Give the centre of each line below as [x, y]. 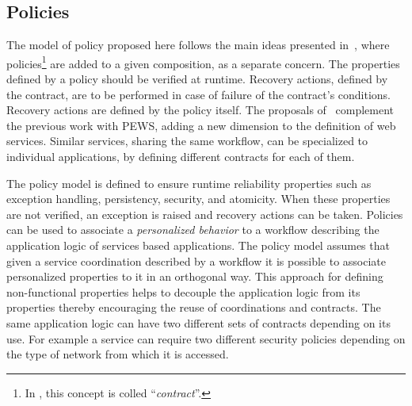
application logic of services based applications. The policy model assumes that [198, 245]
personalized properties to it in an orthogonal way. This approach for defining [195, 276]
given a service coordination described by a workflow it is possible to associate [196, 260]
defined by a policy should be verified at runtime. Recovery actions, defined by [197, 79]
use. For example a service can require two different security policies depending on [206, 338]
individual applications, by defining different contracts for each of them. [181, 157]
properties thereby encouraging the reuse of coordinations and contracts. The [194, 307]
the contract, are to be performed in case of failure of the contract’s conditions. [199, 94]
